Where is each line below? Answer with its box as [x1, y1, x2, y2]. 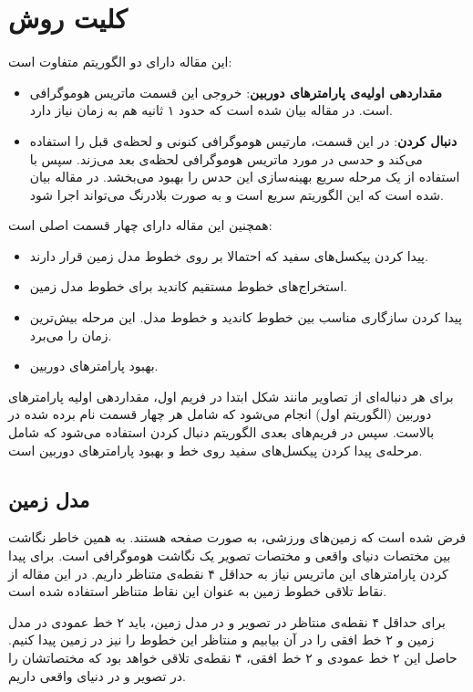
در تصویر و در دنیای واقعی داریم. [8, 666, 186, 685]
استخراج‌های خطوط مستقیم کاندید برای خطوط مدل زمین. [29, 277, 348, 296]
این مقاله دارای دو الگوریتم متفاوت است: [8, 52, 232, 71]
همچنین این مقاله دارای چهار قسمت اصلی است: [8, 215, 272, 235]
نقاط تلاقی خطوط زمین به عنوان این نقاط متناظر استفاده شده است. [8, 582, 387, 601]
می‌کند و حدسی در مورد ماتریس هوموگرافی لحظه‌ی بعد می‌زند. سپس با [29, 149, 423, 168]
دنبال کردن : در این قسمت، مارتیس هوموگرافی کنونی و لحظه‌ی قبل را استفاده [29, 131, 458, 150]
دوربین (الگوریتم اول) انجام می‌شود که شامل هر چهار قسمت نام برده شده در [8, 404, 432, 424]
